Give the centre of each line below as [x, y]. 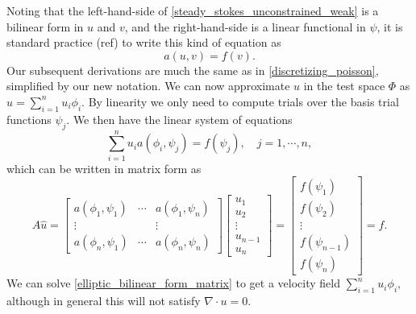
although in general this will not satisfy [104, 301]
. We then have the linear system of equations [179, 119]
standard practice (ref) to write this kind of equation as [144, 42]
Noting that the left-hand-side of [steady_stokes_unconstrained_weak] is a [193, 10]
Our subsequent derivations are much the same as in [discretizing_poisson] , [193, 70]
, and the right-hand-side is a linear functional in [245, 26]
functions [29, 119]
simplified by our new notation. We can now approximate [148, 86]
